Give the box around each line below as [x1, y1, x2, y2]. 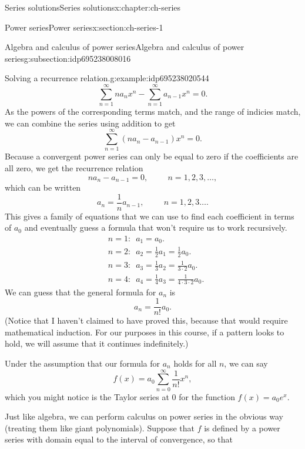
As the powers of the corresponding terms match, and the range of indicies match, [5, 105, 301, 118]
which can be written [5, 181, 81, 194]
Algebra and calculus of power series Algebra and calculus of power [5, 41, 244, 53]
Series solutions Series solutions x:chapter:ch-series [5, 1, 181, 13]
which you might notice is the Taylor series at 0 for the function [5, 390, 235, 403]
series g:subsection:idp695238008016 [5, 52, 131, 64]
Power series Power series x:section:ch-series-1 [5, 21, 163, 33]
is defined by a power [204, 421, 280, 434]
